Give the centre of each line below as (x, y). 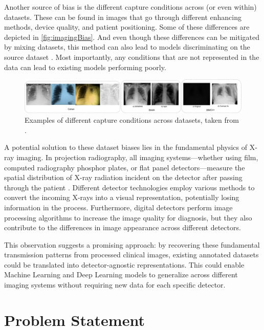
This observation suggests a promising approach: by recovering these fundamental (132, 244)
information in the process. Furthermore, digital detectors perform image (118, 207)
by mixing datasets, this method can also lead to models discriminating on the (127, 47)
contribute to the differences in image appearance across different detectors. (123, 227)
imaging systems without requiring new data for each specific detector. (115, 285)
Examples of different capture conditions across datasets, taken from (132, 120)
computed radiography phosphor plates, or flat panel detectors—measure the (125, 167)
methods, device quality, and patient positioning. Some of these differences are (127, 27)
